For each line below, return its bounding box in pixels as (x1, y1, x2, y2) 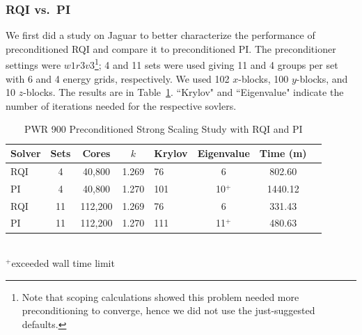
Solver (10, 146, 41, 161)
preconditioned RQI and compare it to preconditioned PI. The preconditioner (6, 41, 336, 56)
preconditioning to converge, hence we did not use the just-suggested (22, 303, 315, 318)
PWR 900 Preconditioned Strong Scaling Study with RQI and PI (24, 122, 303, 136)
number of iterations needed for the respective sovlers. (6, 98, 237, 113)
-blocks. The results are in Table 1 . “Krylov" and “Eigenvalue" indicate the (23, 85, 344, 99)
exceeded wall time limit (11, 256, 115, 270)
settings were (6, 58, 61, 72)
